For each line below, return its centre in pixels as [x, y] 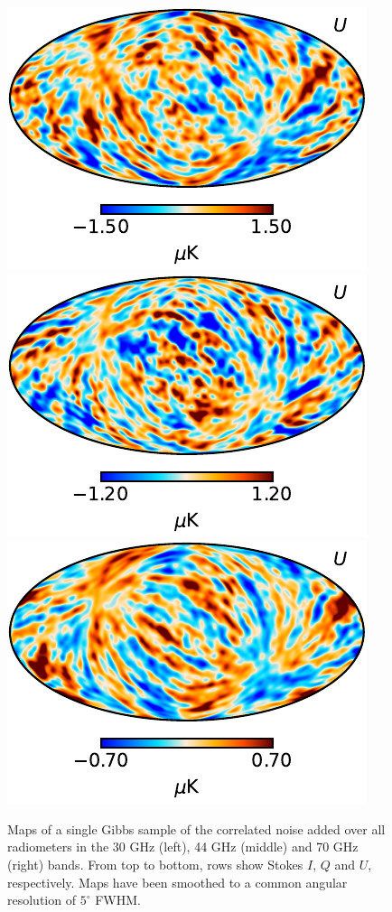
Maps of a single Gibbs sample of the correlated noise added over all [196, 828]
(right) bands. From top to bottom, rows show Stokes [155, 864]
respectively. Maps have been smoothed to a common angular [177, 882]
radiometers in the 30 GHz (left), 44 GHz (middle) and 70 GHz [183, 847]
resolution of [42, 900]
